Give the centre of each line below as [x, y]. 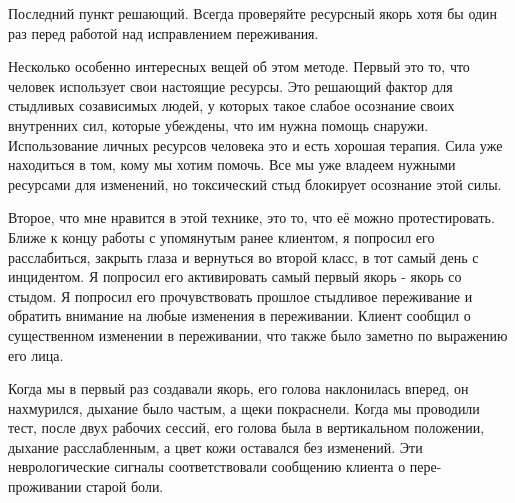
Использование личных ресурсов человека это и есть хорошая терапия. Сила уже [255, 144]
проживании [45, 486]
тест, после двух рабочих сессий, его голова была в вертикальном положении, [246, 427]
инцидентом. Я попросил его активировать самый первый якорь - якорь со [235, 276]
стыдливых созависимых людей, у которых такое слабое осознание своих [231, 105]
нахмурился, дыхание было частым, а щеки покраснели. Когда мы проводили [244, 407]
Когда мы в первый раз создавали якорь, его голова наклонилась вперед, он [238, 388]
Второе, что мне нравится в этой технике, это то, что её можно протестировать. [251, 217]
